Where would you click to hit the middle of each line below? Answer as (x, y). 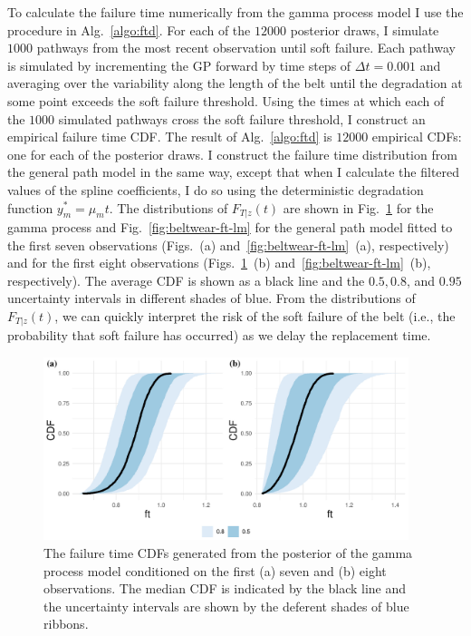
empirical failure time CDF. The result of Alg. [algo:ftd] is (170, 137)
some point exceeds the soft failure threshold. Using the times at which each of (226, 100)
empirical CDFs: (417, 137)
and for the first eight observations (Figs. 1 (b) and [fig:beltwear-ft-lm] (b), (219, 263)
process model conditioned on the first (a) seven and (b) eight (215, 570)
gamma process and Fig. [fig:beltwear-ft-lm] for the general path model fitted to (230, 226)
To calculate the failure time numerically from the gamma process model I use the (235, 12)
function (30, 207)
